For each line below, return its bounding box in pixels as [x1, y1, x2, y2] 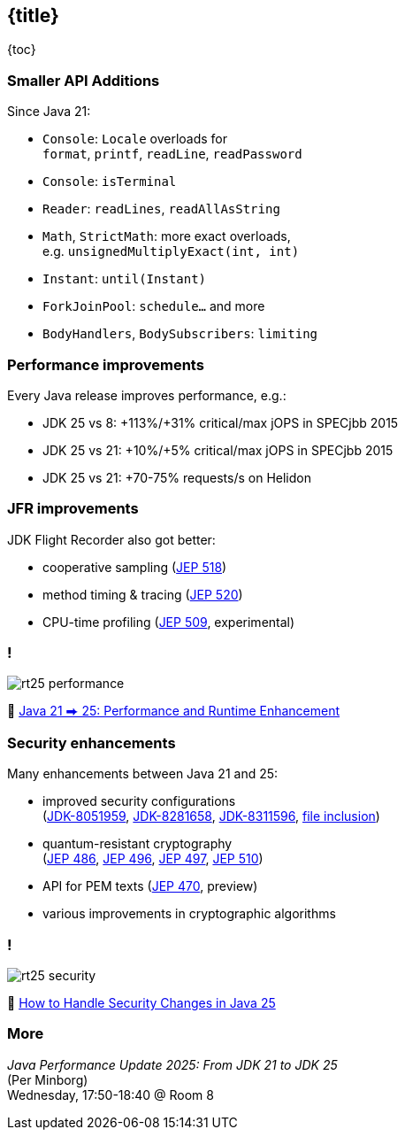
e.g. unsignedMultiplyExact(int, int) [42, 244, 300, 259]
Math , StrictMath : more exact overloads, [42, 228, 291, 244]
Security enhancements [7, 733, 176, 752]
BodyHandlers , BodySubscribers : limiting [42, 326, 317, 342]
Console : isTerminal [42, 174, 177, 189]
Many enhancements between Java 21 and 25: [7, 766, 279, 782]
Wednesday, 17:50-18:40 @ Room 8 [7, 1087, 214, 1102]
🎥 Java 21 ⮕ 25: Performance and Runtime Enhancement [7, 703, 340, 719]
